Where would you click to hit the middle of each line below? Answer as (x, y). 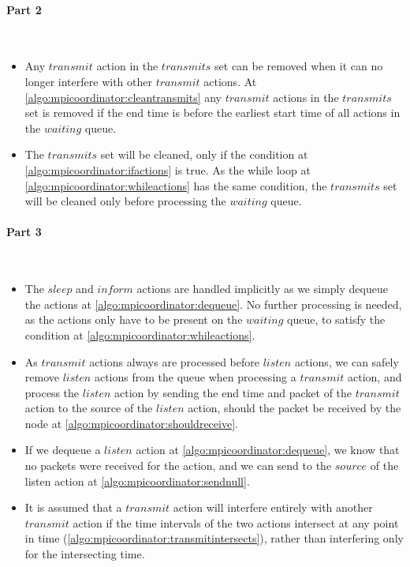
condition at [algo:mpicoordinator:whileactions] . (140, 334)
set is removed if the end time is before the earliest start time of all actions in (212, 113)
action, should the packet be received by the (294, 408)
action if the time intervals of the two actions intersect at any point (236, 522)
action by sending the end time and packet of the (233, 392)
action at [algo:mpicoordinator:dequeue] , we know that (268, 450)
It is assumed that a (73, 507)
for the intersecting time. (85, 554)
